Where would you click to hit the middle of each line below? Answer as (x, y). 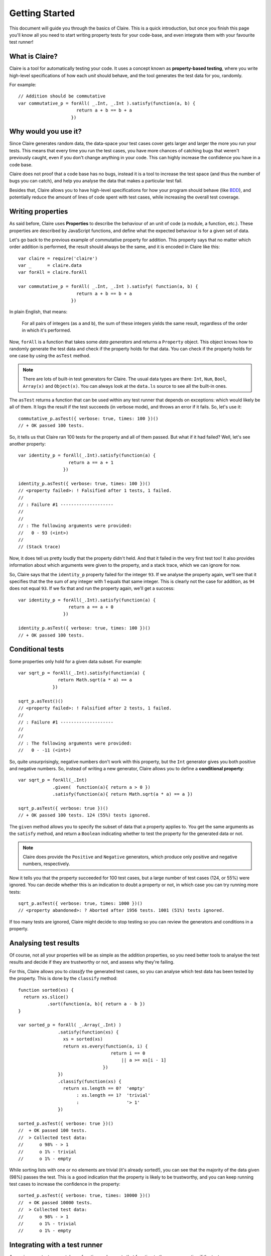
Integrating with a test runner (56, 1245)
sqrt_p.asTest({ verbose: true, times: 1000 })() (81, 903)
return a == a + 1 (91, 462)
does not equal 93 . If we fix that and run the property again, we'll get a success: (92, 588)
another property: (28, 444)
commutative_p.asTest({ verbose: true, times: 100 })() (88, 418)
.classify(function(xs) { (90, 1081)
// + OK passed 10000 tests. (55, 1202)
